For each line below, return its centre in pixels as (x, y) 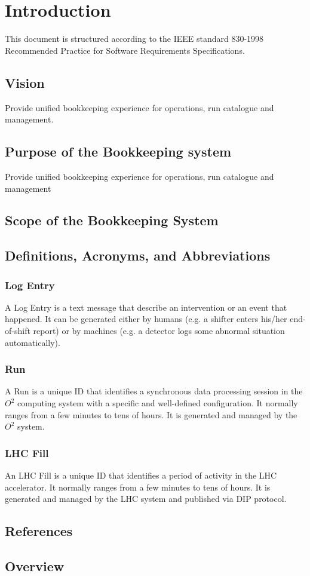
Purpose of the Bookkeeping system (118, 151)
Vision (25, 82)
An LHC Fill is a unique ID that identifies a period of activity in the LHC (141, 475)
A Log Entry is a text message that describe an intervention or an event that (146, 307)
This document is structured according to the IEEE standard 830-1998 (134, 39)
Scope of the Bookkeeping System (112, 220)
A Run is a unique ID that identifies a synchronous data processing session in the (154, 391)
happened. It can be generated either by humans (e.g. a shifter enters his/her (146, 319)
